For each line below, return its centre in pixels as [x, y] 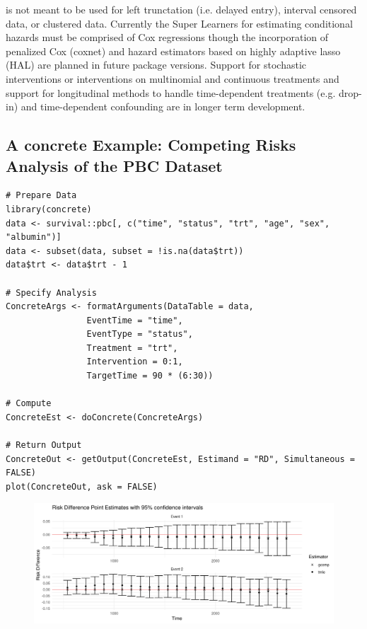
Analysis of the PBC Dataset [114, 165]
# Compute [29, 404]
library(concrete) [49, 209]
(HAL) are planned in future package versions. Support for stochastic [156, 65]
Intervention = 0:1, [135, 362]
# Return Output [44, 445]
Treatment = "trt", [132, 348]
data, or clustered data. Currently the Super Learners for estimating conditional [179, 23]
